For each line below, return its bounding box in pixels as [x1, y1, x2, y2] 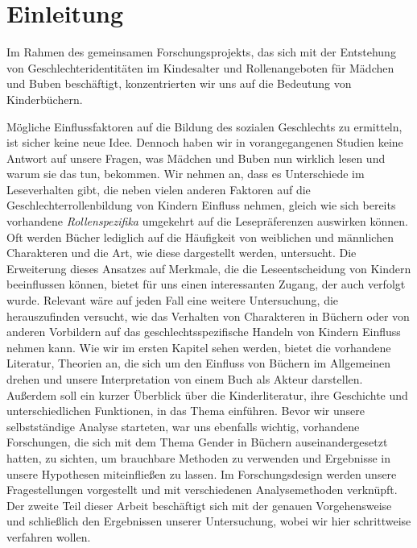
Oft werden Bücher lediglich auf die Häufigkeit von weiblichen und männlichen [6, 228, 394, 245]
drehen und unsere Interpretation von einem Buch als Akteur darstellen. [6, 371, 363, 387]
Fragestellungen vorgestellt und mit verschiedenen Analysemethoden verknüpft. [6, 481, 398, 498]
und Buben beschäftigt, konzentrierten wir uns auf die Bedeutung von [6, 75, 352, 92]
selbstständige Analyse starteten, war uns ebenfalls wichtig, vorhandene [6, 417, 360, 434]
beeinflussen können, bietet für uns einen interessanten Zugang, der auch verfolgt [6, 276, 406, 293]
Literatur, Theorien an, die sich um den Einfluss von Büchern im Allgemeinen [6, 355, 390, 372]
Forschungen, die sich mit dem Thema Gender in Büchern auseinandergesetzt [6, 434, 388, 450]
